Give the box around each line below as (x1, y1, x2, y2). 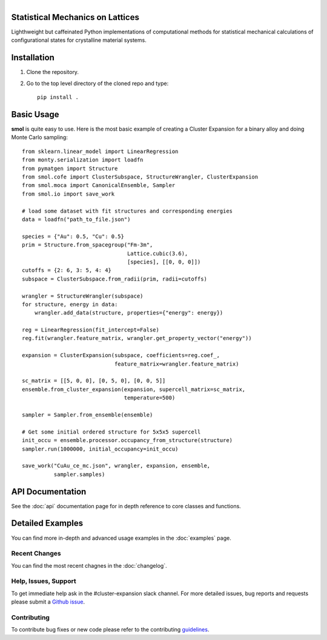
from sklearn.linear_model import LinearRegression (22, 148, 179, 155)
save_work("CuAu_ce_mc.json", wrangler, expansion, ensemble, (22, 462, 211, 469)
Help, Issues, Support (11, 577, 76, 585)
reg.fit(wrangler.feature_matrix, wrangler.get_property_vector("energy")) (22, 335, 252, 342)
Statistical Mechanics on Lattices (11, 12, 139, 22)
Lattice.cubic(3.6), (127, 250, 188, 257)
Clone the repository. (26, 69, 79, 76)
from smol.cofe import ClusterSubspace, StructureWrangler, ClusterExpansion (22, 174, 259, 180)
